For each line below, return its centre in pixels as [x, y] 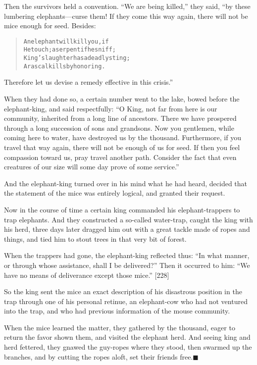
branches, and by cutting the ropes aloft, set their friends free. [99, 356]
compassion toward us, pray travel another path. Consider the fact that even [120, 157]
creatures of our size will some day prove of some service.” [92, 167]
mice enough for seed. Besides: [50, 26]
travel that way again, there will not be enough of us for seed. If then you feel [122, 147]
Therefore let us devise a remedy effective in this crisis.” [89, 82]
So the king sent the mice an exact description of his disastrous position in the [123, 291]
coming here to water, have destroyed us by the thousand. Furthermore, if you [123, 137]
